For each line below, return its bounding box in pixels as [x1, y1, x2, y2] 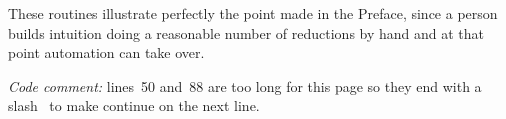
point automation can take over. [8, 42, 205, 63]
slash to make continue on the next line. [8, 95, 260, 116]
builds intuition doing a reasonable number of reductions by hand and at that [8, 22, 485, 43]
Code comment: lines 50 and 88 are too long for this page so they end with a [8, 75, 482, 96]
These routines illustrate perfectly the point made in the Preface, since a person [8, 3, 498, 23]
